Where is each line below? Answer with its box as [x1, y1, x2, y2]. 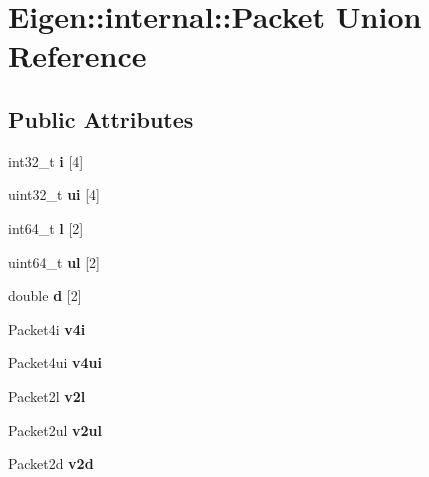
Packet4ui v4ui [8, 352, 102, 373]
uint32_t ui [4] [8, 184, 100, 205]
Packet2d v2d [8, 453, 94, 474]
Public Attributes [8, 103, 194, 134]
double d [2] [8, 285, 82, 306]
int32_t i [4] [8, 150, 84, 171]
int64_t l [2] [8, 217, 84, 238]
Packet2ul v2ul [8, 419, 102, 440]
